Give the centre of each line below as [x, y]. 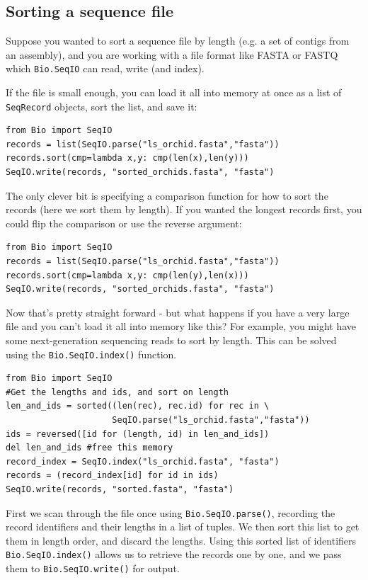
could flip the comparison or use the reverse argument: [124, 223]
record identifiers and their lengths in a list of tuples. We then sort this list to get [183, 527]
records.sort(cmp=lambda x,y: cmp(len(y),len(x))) [127, 275]
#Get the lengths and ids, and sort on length [117, 392]
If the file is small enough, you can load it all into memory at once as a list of [174, 92]
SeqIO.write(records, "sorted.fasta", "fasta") [120, 490]
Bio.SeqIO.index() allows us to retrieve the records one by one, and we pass [174, 554]
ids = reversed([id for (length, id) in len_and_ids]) [138, 434]
